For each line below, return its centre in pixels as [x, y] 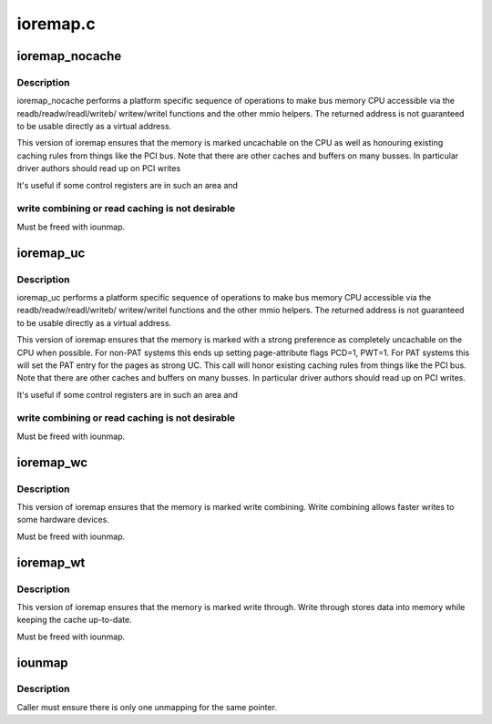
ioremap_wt [51, 562]
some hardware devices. [63, 520]
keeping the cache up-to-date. [74, 620]
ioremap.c [56, 24]
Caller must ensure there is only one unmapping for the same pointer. [147, 707]
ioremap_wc [52, 462]
